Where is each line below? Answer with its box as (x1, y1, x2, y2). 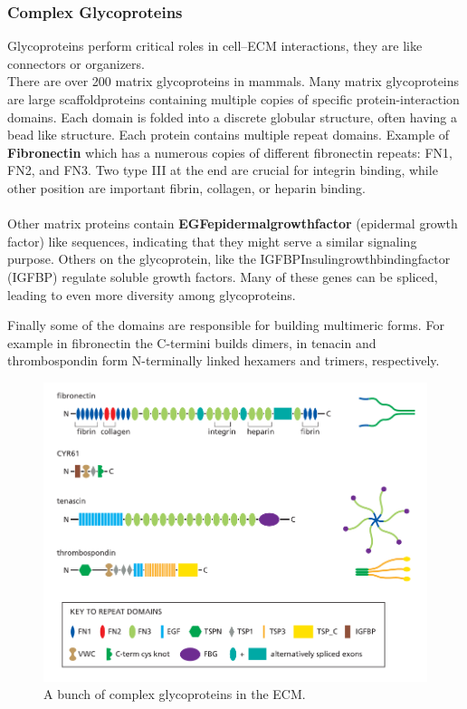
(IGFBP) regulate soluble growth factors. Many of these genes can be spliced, (7, 267, 438, 286)
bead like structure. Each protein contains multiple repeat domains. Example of (7, 125, 450, 144)
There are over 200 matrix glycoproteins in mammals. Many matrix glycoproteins (7, 72, 460, 91)
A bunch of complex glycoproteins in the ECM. (43, 685, 306, 704)
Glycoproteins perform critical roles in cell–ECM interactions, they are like (7, 36, 423, 55)
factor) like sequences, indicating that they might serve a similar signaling (7, 231, 417, 250)
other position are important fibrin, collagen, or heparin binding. (7, 178, 366, 197)
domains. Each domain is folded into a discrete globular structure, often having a (7, 107, 457, 126)
